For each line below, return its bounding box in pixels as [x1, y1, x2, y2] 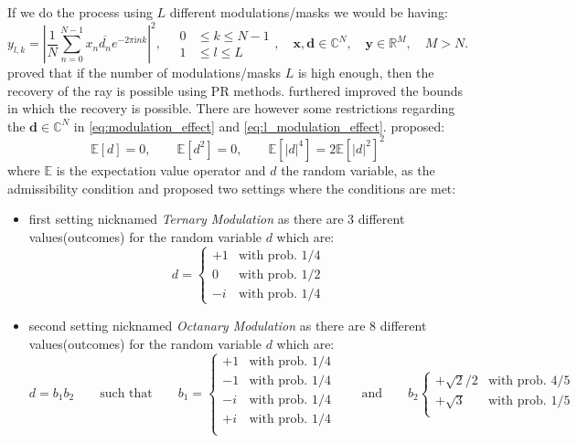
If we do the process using [7, 3, 153, 21]
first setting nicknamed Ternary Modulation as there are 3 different [28, 209, 405, 228]
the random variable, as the [281, 160, 435, 179]
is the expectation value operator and [56, 160, 266, 179]
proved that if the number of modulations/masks [7, 63, 281, 82]
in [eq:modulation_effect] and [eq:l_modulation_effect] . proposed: [73, 116, 445, 135]
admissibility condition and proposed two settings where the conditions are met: [7, 178, 456, 197]
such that [100, 386, 153, 400]
